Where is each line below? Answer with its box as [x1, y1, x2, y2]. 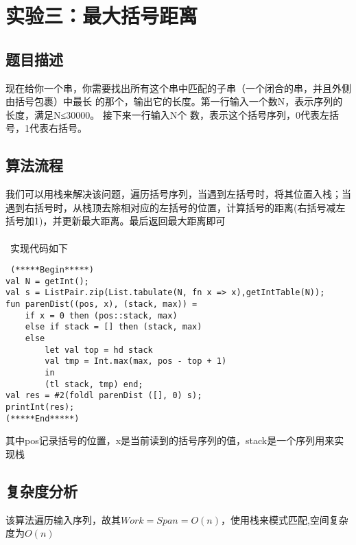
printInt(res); [5, 402, 75, 412]
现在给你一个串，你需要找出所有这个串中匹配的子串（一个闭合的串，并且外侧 [5, 80, 351, 95]
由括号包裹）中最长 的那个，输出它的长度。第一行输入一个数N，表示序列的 [5, 94, 343, 108]
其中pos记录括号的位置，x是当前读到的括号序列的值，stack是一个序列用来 [5, 433, 335, 448]
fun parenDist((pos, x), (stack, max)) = [5, 299, 198, 310]
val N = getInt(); [5, 276, 89, 286]
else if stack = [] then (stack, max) [25, 322, 202, 332]
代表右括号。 [29, 121, 87, 135]
